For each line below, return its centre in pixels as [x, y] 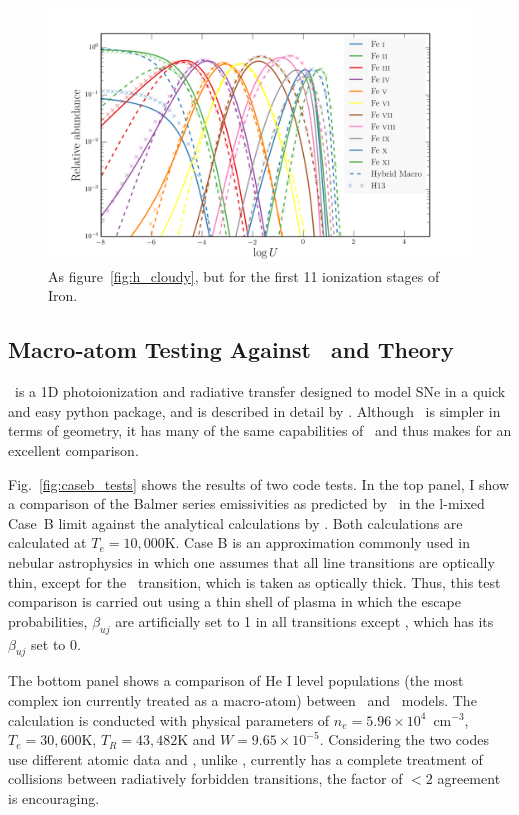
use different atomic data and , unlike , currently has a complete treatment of [245, 758]
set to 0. [56, 643]
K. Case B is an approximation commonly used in [317, 542]
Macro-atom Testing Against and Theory [231, 349]
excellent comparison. [73, 450]
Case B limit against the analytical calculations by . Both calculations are [235, 522]
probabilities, [48, 620]
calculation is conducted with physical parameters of [169, 719]
